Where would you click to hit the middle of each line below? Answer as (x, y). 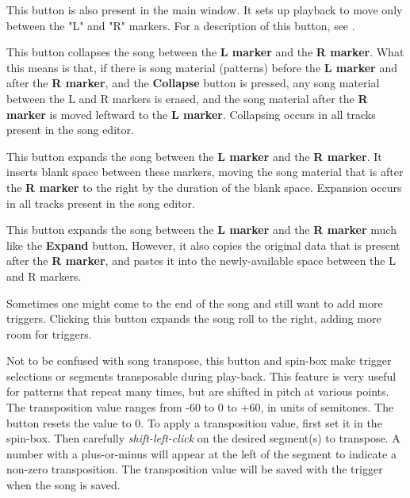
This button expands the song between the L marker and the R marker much (201, 230)
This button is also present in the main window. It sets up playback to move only (205, 10)
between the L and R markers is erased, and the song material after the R (187, 98)
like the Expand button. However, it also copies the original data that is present (203, 245)
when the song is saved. (63, 485)
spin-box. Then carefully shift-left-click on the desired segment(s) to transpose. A (203, 438)
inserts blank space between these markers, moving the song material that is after (205, 172)
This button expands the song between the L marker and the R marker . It (194, 156)
